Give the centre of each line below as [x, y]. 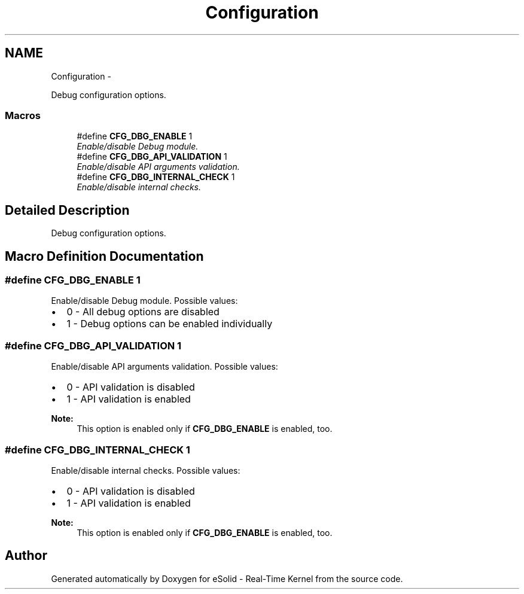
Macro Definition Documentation [104, 256]
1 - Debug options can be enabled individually [170, 324]
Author [26, 556]
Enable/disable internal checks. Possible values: [146, 470]
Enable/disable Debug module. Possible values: [144, 301]
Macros [23, 115]
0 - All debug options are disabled [143, 312]
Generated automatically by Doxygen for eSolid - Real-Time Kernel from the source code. [227, 578]
